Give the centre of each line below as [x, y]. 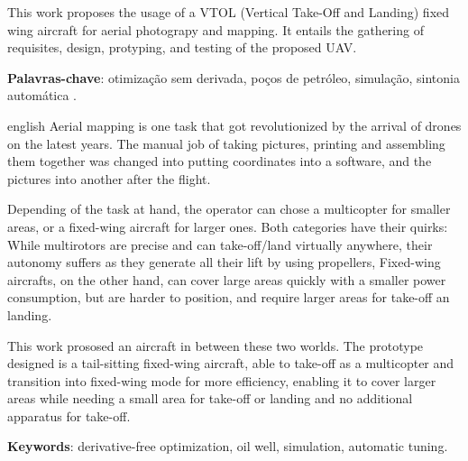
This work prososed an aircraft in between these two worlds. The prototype [216, 345]
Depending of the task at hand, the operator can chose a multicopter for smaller [229, 209]
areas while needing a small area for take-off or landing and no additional [210, 398]
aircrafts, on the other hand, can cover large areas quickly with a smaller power [227, 279]
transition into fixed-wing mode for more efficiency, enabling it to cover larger [222, 380]
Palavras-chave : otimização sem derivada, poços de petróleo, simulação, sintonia [234, 77]
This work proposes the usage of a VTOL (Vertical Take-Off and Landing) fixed [229, 12]
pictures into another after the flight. [109, 178]
